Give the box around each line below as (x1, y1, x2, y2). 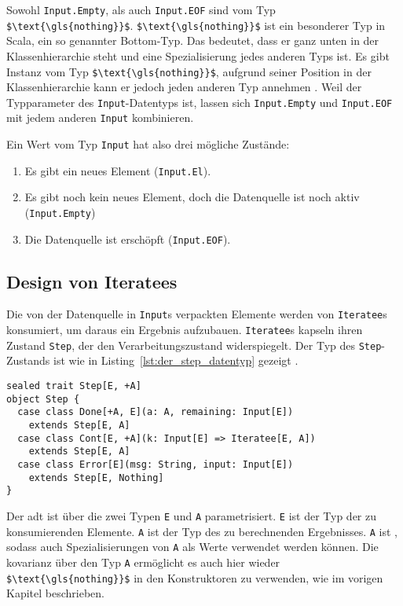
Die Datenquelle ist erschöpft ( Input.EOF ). (24, 230, 231, 247)
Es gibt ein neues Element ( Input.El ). (24, 162, 211, 178)
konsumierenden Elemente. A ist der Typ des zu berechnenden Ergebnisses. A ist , (6, 523, 398, 539)
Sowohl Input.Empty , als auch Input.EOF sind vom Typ (6, 2, 276, 17)
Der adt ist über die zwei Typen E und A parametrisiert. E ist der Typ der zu (6, 507, 377, 523)
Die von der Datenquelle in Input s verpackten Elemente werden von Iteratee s (6, 306, 387, 322)
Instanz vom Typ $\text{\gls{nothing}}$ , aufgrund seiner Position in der (6, 63, 372, 79)
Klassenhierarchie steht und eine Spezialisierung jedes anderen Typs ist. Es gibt (6, 47, 390, 64)
